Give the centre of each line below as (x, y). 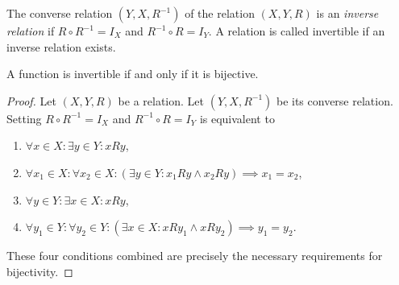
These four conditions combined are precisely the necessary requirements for (195, 256)
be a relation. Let (161, 100)
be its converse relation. (335, 100)
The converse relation (60, 13)
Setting (24, 118)
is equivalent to (237, 118)
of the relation (220, 13)
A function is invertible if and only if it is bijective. (133, 74)
